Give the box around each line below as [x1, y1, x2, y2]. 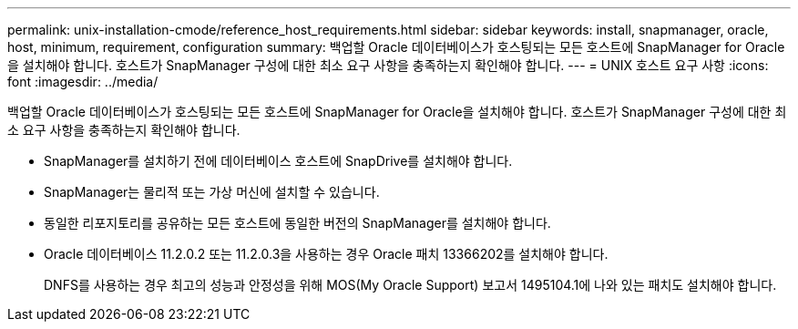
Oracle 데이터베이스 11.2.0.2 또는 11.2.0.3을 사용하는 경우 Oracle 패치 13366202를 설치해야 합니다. [44, 246, 609, 262]
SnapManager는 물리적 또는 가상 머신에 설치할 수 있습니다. [44, 184, 380, 200]
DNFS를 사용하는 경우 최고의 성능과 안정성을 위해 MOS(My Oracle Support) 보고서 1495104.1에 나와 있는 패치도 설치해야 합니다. [44, 277, 777, 293]
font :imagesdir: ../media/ [7, 74, 159, 89]
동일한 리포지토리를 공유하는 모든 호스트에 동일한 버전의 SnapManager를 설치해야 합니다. [44, 215, 551, 231]
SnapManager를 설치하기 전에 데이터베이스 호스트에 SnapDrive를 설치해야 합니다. [44, 153, 513, 169]
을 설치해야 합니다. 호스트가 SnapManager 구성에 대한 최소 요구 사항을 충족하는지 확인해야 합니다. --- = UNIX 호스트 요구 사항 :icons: [7, 57, 769, 73]
